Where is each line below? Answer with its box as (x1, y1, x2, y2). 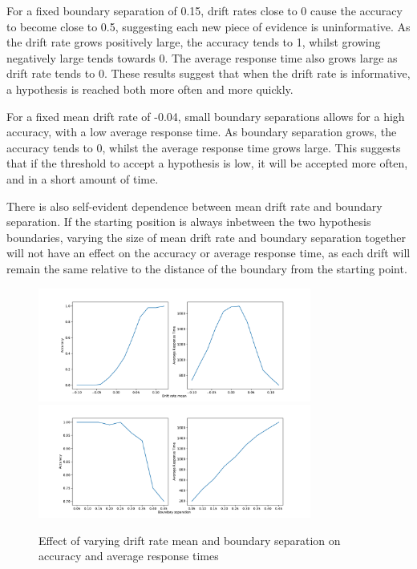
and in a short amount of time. (6, 170, 159, 187)
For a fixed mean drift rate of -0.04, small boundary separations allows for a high (6, 107, 405, 124)
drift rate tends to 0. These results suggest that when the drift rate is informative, (6, 65, 411, 82)
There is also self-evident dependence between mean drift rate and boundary (6, 197, 383, 214)
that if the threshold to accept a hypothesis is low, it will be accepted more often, (6, 155, 408, 172)
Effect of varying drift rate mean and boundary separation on (38, 531, 341, 548)
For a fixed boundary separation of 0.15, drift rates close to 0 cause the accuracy (6, 2, 403, 18)
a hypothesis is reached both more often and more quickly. (6, 80, 294, 97)
